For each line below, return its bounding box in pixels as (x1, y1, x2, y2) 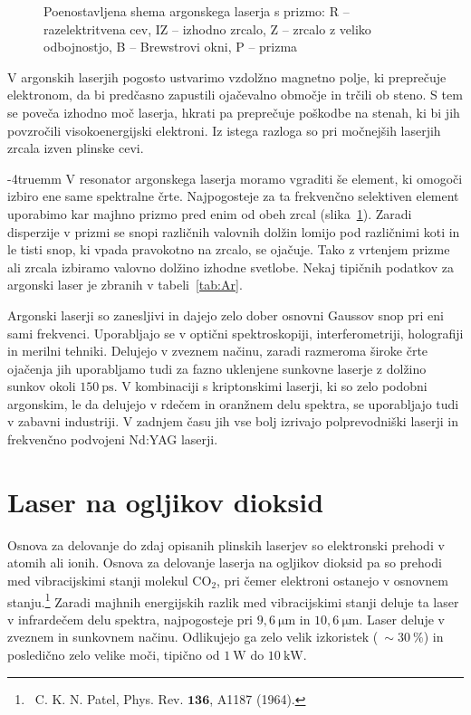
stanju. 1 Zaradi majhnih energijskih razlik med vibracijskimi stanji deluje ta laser (7, 589, 459, 611)
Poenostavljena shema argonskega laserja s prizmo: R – (43, 2, 350, 20)
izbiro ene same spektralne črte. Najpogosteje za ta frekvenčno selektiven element (7, 186, 459, 205)
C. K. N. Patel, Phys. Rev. (34, 689, 184, 708)
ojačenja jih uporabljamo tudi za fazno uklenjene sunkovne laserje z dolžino (7, 358, 427, 377)
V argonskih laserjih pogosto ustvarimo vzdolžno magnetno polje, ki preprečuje (7, 67, 447, 86)
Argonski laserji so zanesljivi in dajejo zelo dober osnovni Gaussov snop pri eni (7, 305, 444, 324)
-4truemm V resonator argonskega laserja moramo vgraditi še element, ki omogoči (7, 168, 463, 187)
